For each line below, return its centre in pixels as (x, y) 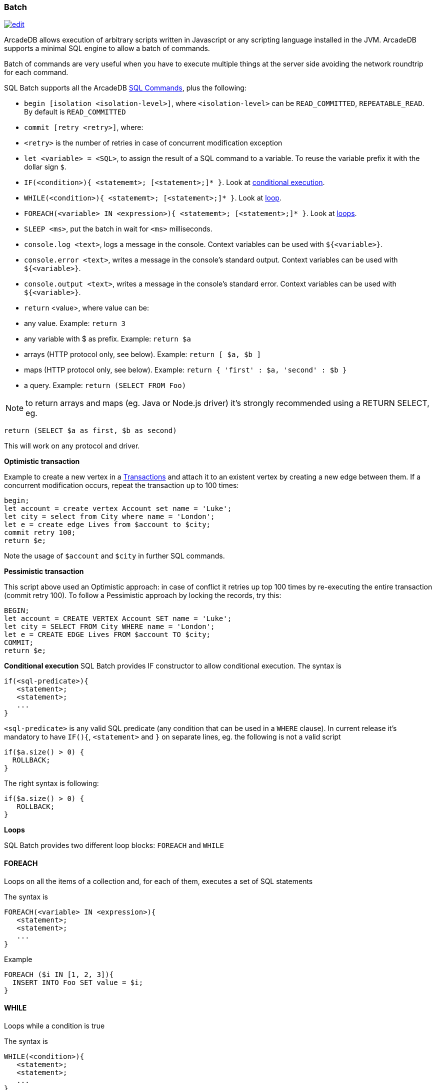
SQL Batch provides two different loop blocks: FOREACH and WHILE (114, 845)
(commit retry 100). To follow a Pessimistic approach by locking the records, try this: (143, 595)
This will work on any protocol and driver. (72, 446)
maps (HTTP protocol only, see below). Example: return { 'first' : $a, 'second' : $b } (185, 370)
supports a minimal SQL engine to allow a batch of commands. (107, 48)
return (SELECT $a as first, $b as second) (90, 431)
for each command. (36, 72)
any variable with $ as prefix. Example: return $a (107, 339)
